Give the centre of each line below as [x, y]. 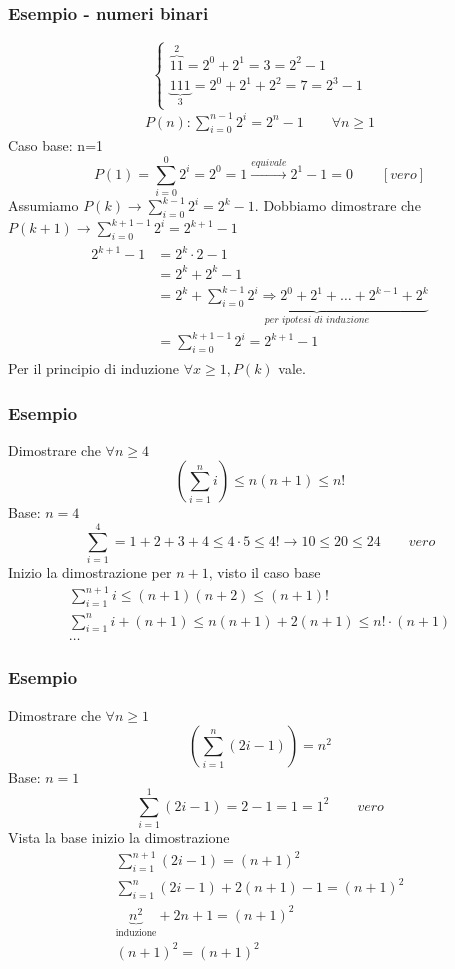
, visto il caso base [264, 572]
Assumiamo [43, 205]
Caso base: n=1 [56, 145]
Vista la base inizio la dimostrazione [119, 836]
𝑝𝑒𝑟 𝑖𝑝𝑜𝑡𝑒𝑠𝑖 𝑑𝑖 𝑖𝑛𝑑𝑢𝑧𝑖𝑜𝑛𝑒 [317, 320]
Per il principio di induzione [94, 367]
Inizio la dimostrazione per [90, 572]
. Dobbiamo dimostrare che [337, 205]
